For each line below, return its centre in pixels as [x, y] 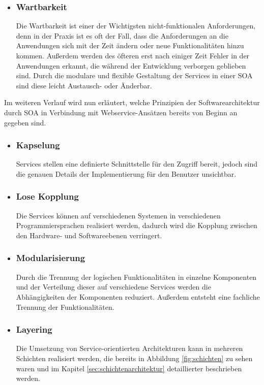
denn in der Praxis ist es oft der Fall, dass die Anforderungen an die [122, 35]
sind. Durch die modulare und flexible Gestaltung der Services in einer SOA [134, 75]
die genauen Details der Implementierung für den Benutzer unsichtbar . [126, 173]
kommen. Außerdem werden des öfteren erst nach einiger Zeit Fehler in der [133, 55]
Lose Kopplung [47, 196]
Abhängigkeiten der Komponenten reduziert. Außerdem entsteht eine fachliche [138, 296]
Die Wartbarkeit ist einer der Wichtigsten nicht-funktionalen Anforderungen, [136, 26]
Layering [34, 329]
